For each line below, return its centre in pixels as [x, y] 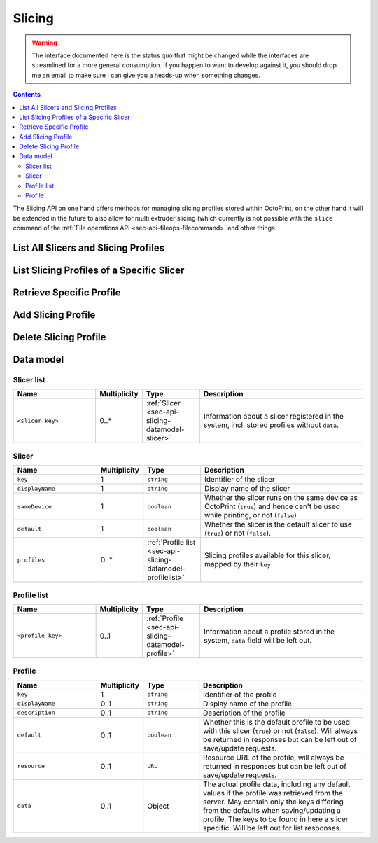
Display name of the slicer [247, 489]
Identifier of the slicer [240, 480]
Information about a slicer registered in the [274, 417]
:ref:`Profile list [171, 543]
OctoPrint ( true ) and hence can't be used [272, 506]
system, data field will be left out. [258, 640]
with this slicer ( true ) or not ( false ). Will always [281, 730]
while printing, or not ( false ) [251, 515]
